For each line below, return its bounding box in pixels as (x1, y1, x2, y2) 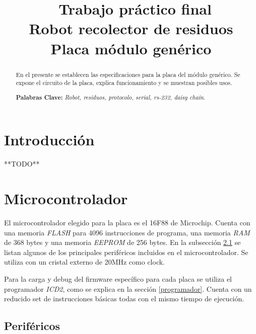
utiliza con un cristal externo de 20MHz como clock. (4, 257, 165, 267)
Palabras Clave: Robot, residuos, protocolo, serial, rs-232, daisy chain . (16, 93, 206, 102)
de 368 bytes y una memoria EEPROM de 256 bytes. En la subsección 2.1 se (4, 237, 241, 247)
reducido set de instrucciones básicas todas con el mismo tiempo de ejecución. (4, 293, 244, 304)
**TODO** (4, 158, 40, 169)
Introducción (4, 129, 95, 150)
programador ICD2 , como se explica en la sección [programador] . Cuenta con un (4, 283, 252, 294)
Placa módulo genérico (50, 38, 212, 58)
